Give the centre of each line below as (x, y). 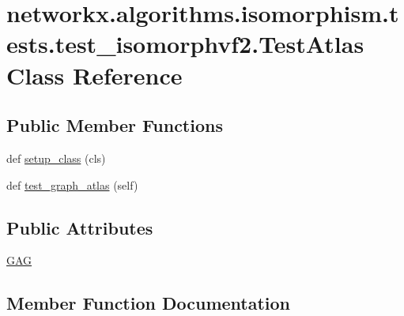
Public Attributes (80, 227)
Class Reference (94, 75)
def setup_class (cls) (56, 158)
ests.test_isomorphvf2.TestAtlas (185, 44)
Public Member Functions (115, 125)
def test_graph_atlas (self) (72, 184)
